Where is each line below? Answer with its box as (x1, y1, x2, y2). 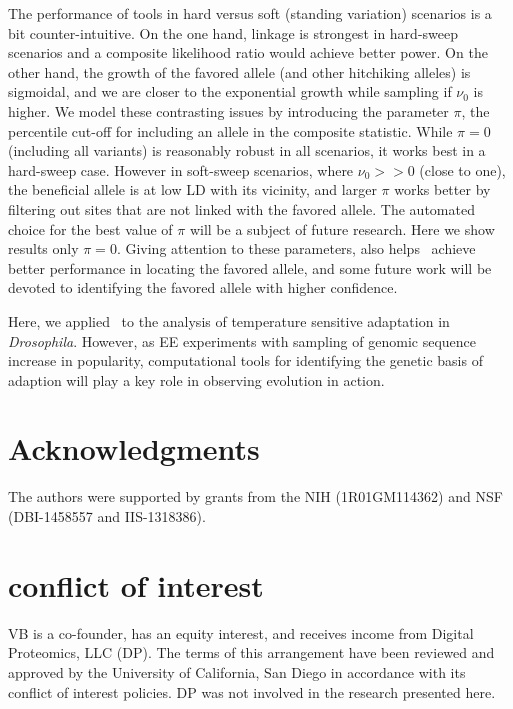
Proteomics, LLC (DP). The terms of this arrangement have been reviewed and (8, 642, 495, 663)
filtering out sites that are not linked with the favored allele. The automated (8, 198, 475, 219)
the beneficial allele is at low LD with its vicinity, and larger (8, 179, 377, 200)
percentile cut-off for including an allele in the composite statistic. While (8, 120, 453, 141)
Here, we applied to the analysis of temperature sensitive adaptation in (8, 310, 450, 331)
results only (8, 238, 79, 259)
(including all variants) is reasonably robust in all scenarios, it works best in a (8, 140, 486, 161)
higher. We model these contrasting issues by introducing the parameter (8, 100, 449, 121)
